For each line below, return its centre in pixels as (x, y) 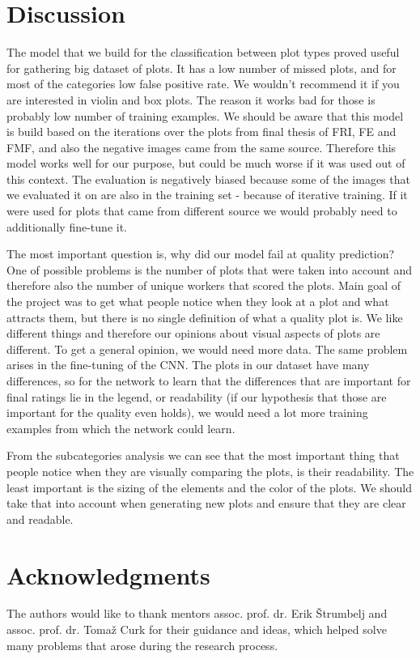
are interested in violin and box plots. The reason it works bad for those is (191, 99)
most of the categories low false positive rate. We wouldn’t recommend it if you (203, 84)
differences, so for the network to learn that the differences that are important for (209, 381)
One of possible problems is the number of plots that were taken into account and (209, 269)
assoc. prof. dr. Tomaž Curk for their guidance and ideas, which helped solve (197, 629)
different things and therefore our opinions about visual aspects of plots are (193, 333)
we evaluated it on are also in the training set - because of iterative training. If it (207, 195)
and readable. (40, 519)
